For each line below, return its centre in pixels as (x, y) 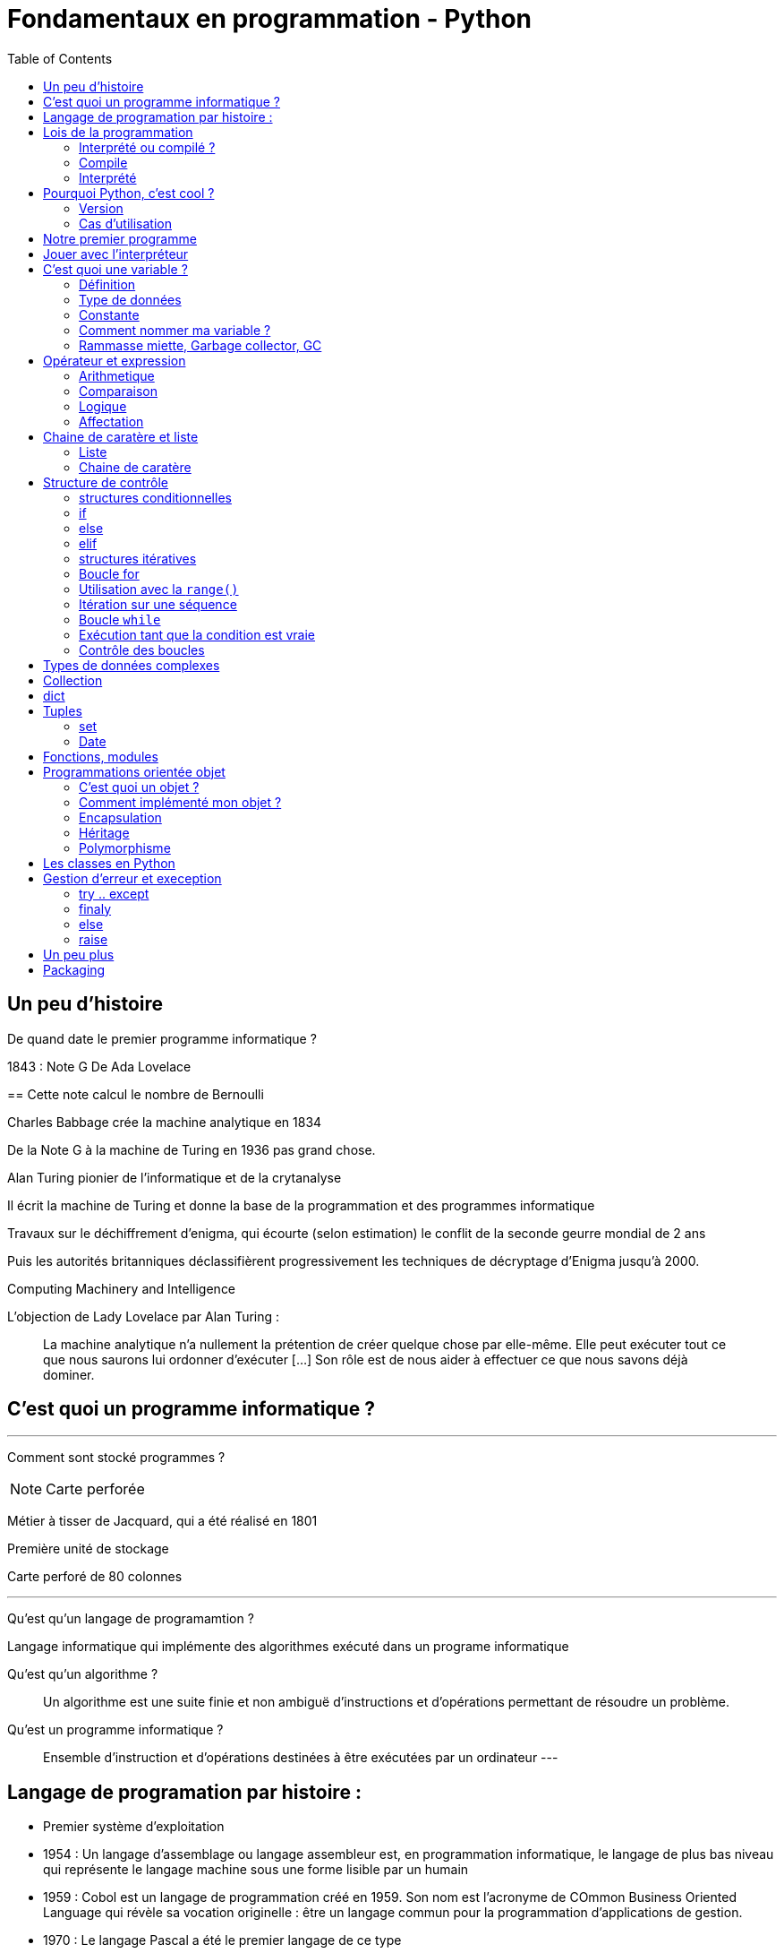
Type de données (130, 299)
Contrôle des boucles (142, 650)
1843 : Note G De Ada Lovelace (99, 1066)
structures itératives (138, 558)
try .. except (114, 893)
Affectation (111, 421)
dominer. (69, 1374)
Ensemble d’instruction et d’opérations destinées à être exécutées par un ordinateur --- (301, 1758)
